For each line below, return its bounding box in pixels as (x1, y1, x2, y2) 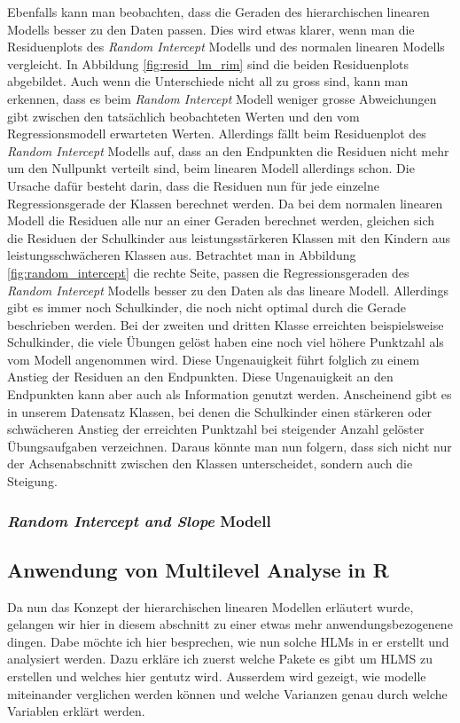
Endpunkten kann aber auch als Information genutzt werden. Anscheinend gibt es (7, 385, 452, 404)
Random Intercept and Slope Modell (7, 509, 271, 531)
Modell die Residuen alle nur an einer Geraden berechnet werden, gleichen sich (7, 211, 435, 230)
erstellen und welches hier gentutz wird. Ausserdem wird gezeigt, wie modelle (7, 667, 426, 686)
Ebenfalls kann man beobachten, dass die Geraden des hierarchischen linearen (7, 3, 430, 20)
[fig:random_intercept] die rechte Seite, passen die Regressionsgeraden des (7, 263, 409, 281)
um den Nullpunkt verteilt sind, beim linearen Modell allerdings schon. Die (7, 159, 415, 177)
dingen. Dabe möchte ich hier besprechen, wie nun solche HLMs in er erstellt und (7, 632, 449, 650)
